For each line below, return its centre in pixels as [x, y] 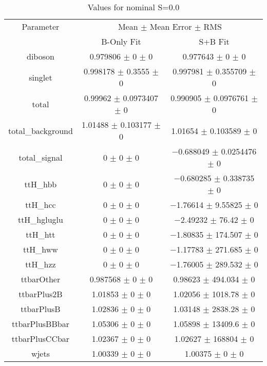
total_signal [41, 157]
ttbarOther [41, 279]
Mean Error [171, 26]
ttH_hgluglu [40, 219]
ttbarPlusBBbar [40, 324]
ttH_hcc [41, 205]
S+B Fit [214, 41]
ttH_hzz [41, 264]
